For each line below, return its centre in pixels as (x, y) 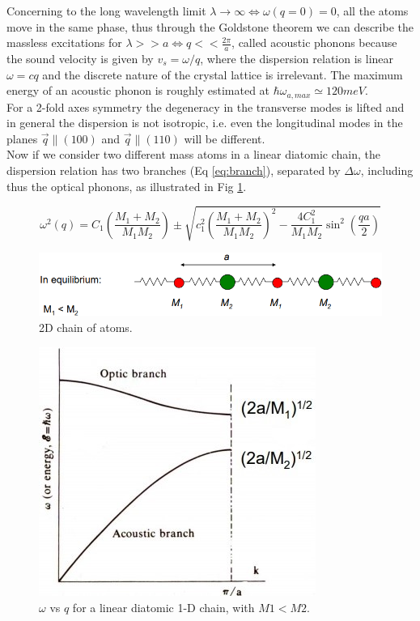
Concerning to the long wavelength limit (106, 11)
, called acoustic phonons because (314, 43)
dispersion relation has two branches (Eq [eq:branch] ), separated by (174, 170)
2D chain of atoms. (86, 327)
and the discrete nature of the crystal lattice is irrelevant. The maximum (223, 74)
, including (387, 170)
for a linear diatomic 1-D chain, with (163, 607)
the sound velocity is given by (80, 59)
